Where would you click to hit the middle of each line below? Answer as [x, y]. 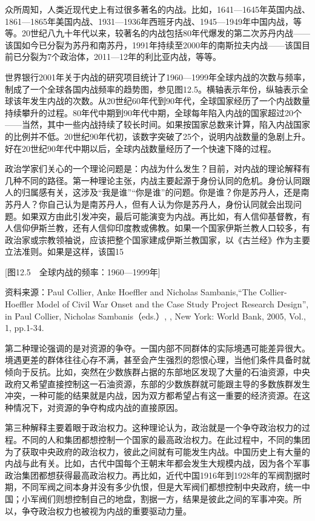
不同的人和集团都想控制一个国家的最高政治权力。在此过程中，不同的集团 [166, 439]
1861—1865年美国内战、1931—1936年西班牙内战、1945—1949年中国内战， [149, 21]
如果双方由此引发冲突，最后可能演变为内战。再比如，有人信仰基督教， [161, 216]
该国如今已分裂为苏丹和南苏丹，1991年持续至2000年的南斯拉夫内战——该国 [153, 44]
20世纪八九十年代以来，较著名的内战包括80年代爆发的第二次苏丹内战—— [166, 33]
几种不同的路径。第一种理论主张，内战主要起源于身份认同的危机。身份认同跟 [157, 180]
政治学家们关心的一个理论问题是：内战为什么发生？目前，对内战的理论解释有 [157, 169]
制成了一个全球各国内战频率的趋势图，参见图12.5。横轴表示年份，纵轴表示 [152, 89]
